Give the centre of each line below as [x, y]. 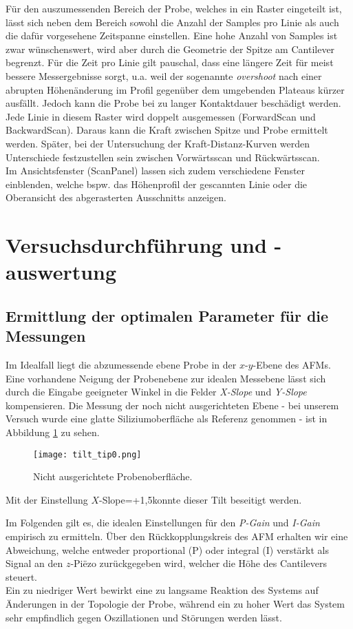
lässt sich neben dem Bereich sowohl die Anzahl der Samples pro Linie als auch [172, 22]
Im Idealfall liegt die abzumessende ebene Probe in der [121, 365]
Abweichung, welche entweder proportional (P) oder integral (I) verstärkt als [168, 549]
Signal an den [34, 563]
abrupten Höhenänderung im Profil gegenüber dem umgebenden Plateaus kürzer [175, 89]
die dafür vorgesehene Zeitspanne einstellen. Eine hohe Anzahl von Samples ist [172, 35]
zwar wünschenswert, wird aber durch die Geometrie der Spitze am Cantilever [170, 49]
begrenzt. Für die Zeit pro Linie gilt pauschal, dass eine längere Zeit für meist [170, 62]
